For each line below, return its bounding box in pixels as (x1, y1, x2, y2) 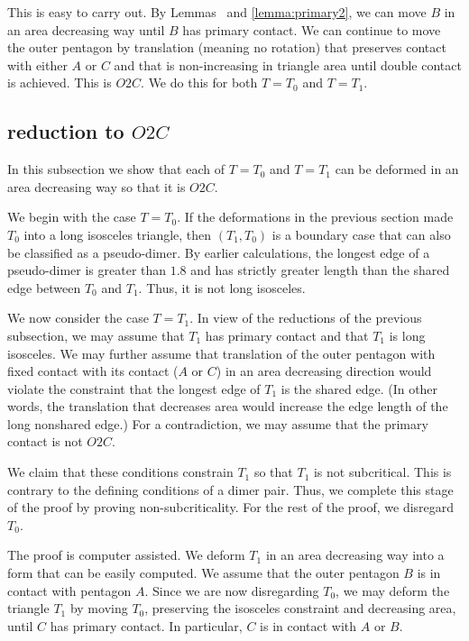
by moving (69, 599, 128, 618)
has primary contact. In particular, (50, 616, 243, 635)
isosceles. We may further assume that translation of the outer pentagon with (7, 343, 436, 362)
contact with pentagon (7, 581, 132, 600)
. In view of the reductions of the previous (189, 308, 422, 327)
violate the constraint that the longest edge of (7, 379, 261, 398)
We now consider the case (7, 308, 149, 327)
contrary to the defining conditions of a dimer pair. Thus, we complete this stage (7, 480, 454, 499)
